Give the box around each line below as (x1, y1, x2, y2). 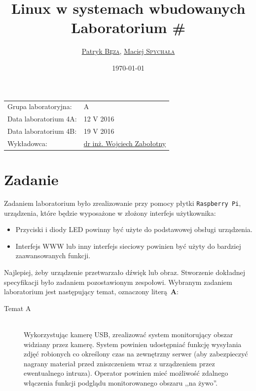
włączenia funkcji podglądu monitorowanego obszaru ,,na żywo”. (24, 377, 218, 388)
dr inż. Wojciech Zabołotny (83, 138, 166, 148)
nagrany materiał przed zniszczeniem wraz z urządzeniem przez (24, 358, 215, 368)
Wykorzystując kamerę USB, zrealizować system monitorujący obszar (24, 329, 233, 339)
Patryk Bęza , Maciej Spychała (81, 46, 175, 56)
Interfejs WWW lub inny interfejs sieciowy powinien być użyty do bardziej (15, 240, 241, 251)
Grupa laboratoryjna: (7, 101, 72, 112)
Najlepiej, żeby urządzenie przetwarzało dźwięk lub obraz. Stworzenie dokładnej (4, 267, 246, 277)
